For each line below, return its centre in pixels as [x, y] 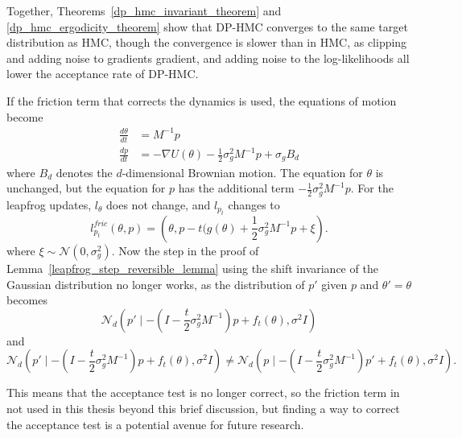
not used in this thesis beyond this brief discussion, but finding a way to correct [203, 408]
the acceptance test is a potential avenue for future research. [155, 424]
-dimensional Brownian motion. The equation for [242, 172]
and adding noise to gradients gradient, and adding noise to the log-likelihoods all [208, 58]
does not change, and [159, 204]
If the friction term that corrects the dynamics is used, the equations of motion [202, 100]
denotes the [84, 172]
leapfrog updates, [49, 204]
